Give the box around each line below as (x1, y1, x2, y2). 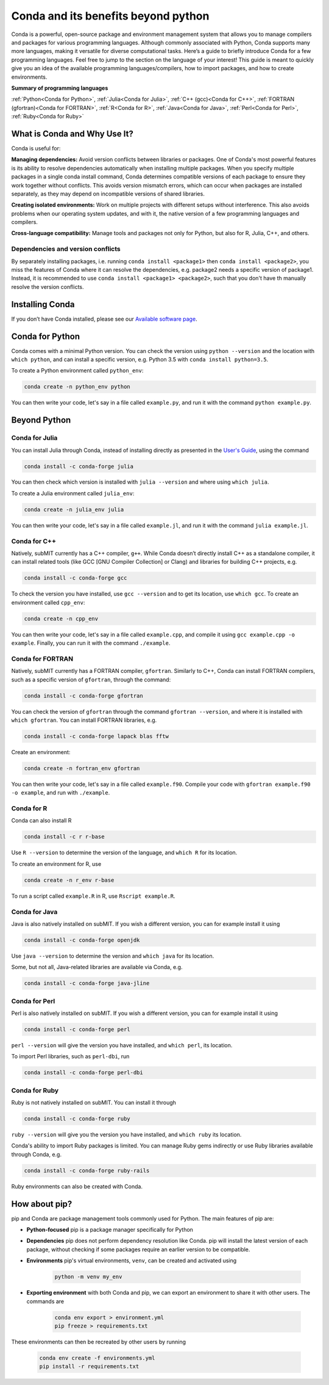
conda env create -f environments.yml (39, 1354, 155, 1361)
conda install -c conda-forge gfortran (24, 692, 143, 699)
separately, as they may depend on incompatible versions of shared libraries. (11, 190, 205, 197)
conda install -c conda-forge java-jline (24, 980, 150, 987)
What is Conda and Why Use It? (11, 128, 133, 139)
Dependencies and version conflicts (11, 245, 121, 253)
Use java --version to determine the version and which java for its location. (11, 952, 214, 959)
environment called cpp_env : (11, 598, 85, 606)
